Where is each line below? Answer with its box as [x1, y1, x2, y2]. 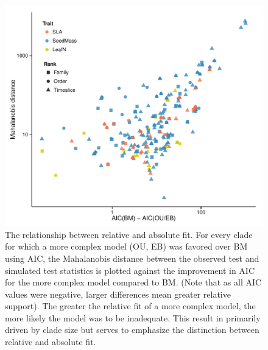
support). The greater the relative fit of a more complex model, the [5, 299, 256, 312]
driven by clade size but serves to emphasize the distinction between [5, 323, 259, 336]
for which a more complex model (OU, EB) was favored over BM [5, 240, 248, 253]
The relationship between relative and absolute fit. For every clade [5, 228, 253, 240]
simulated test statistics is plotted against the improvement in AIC [5, 264, 255, 276]
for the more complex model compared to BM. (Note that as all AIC [5, 276, 262, 289]
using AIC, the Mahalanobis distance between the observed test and [5, 251, 259, 264]
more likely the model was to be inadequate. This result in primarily [5, 311, 261, 324]
